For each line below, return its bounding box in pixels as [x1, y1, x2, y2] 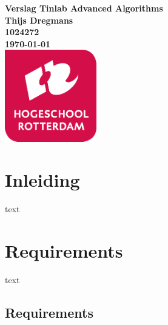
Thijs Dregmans [5, 13, 73, 26]
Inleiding [5, 167, 80, 192]
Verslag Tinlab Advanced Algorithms [5, 2, 163, 14]
